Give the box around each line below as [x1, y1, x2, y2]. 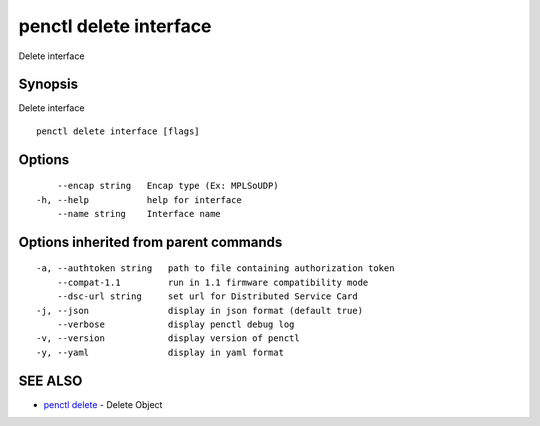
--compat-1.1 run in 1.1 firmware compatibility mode [56, 276, 369, 288]
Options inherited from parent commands [18, 233, 283, 250]
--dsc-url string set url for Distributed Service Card [56, 291, 359, 302]
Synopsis [18, 76, 79, 93]
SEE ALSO [18, 372, 83, 389]
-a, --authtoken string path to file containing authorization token [36, 263, 395, 274]
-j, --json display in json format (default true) [36, 305, 364, 316]
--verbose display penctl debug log [56, 319, 295, 330]
